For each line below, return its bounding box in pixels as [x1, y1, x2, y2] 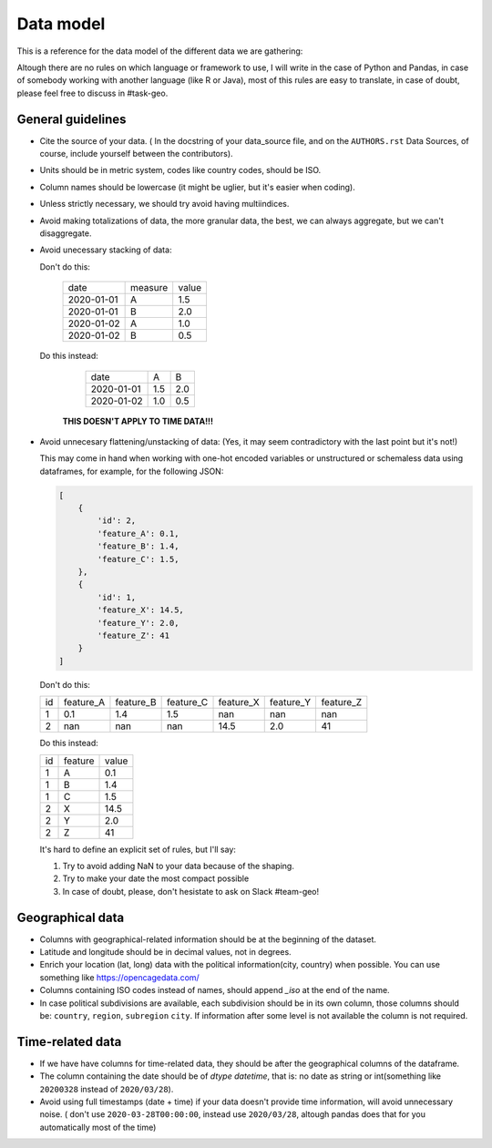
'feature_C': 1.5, [97, 554, 179, 564]
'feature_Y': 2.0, [97, 618, 179, 628]
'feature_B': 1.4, [97, 541, 179, 551]
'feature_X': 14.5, [97, 605, 184, 615]
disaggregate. [39, 228, 92, 239]
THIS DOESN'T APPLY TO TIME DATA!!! [62, 415, 214, 426]
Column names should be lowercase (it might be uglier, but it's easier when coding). [39, 181, 355, 192]
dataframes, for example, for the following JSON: [39, 466, 224, 477]
